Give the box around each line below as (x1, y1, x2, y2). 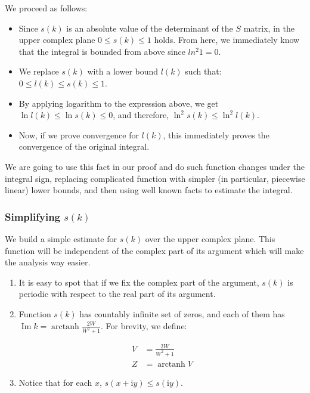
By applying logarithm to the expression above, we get (18, 97, 219, 109)
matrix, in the (243, 21, 294, 34)
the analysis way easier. (5, 256, 91, 268)
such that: (185, 65, 222, 78)
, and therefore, (113, 109, 169, 121)
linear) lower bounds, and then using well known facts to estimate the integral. (5, 184, 293, 196)
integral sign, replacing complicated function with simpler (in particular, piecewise (5, 172, 305, 184)
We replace (18, 65, 59, 78)
